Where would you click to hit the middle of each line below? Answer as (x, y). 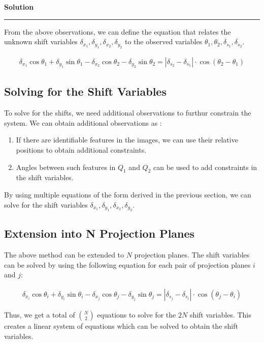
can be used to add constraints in (205, 167)
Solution (19, 7)
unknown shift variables (41, 41)
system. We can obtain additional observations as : (83, 122)
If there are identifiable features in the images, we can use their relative (127, 140)
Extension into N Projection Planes (100, 233)
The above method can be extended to (64, 255)
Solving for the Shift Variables (85, 91)
